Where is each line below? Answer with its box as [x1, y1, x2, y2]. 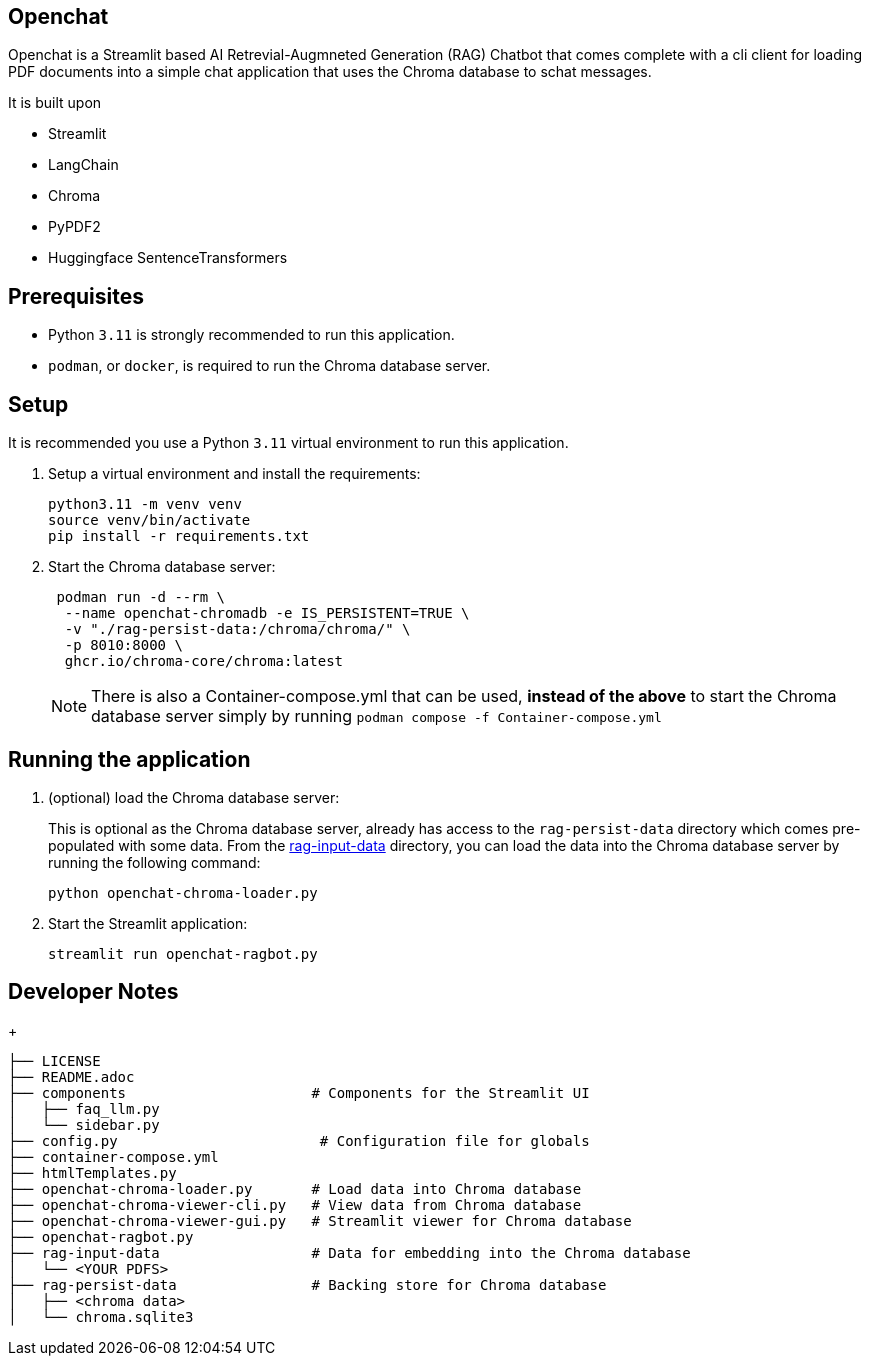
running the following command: [48, 853, 261, 871]
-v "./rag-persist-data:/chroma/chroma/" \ [64, 621, 411, 638]
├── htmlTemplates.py [8, 1164, 177, 1181]
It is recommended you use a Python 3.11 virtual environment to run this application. [8, 434, 569, 452]
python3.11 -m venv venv [48, 496, 242, 513]
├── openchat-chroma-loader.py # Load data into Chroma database [8, 1180, 582, 1197]
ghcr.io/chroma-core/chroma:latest [64, 653, 344, 670]
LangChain [48, 156, 119, 174]
